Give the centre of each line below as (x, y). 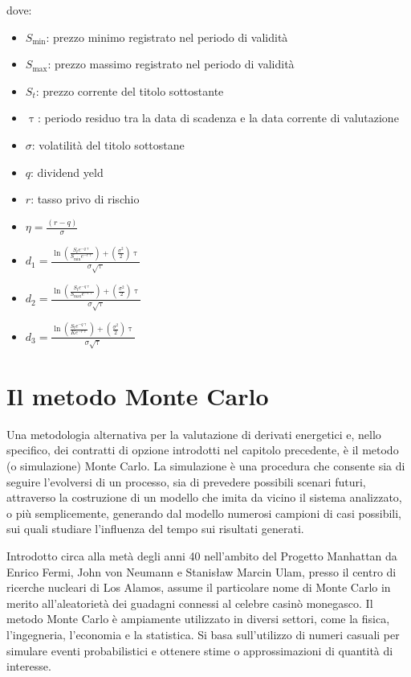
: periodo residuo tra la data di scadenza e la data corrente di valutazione (218, 118)
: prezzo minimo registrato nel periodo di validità (167, 37)
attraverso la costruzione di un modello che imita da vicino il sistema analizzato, (204, 497)
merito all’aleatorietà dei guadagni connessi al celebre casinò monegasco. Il (190, 603)
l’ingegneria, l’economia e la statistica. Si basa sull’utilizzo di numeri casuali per (203, 634)
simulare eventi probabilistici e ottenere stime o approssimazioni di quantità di (200, 650)
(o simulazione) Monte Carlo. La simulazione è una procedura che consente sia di (206, 466)
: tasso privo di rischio (85, 199)
